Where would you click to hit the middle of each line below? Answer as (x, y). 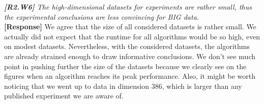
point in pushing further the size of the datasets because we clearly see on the (125, 66)
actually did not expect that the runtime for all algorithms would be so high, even (132, 36)
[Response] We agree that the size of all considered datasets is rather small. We (130, 27)
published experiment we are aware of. (64, 96)
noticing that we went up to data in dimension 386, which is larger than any (123, 86)
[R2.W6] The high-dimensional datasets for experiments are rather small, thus (128, 7)
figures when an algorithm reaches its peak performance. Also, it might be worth (130, 76)
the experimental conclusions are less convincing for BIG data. (102, 16)
